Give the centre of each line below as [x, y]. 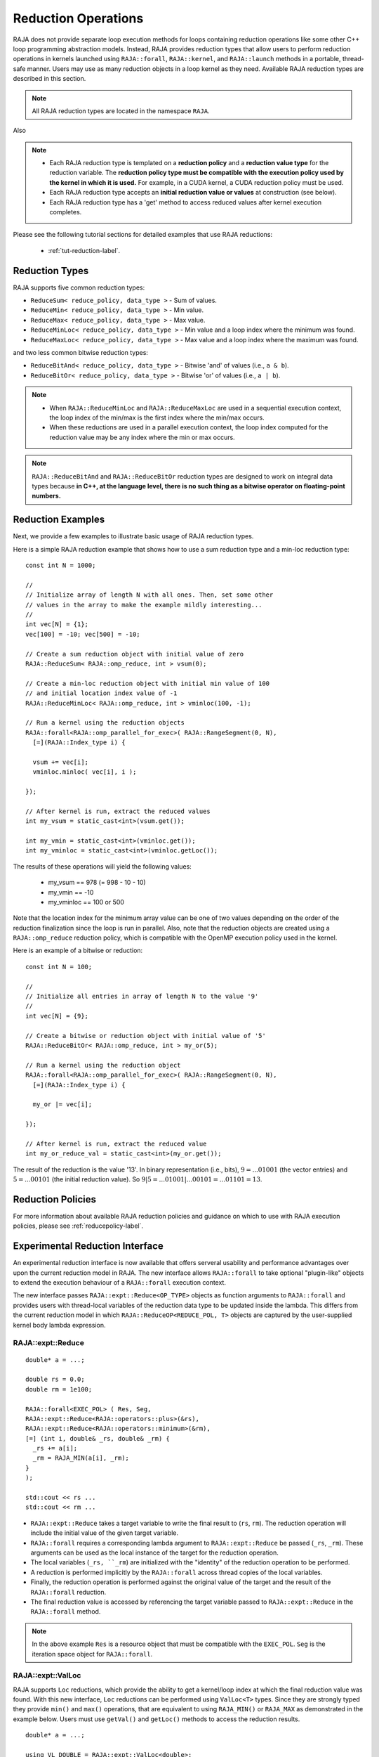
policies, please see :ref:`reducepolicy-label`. [78, 1226]
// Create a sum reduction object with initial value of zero [135, 654]
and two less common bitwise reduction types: [81, 353]
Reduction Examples [59, 520]
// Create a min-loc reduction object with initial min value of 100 [148, 683]
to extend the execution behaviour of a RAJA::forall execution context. [119, 1283]
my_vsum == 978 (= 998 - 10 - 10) [97, 883]
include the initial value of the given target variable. [105, 1533]
